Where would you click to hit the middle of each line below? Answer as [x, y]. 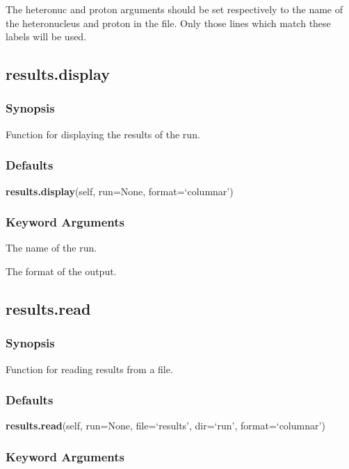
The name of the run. [51, 248]
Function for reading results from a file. [89, 369]
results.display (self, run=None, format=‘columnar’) [120, 191]
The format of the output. [61, 271]
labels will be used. [46, 36]
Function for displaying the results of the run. [103, 134]
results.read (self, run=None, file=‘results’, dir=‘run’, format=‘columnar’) [165, 426]
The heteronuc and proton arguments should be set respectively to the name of [174, 9]
